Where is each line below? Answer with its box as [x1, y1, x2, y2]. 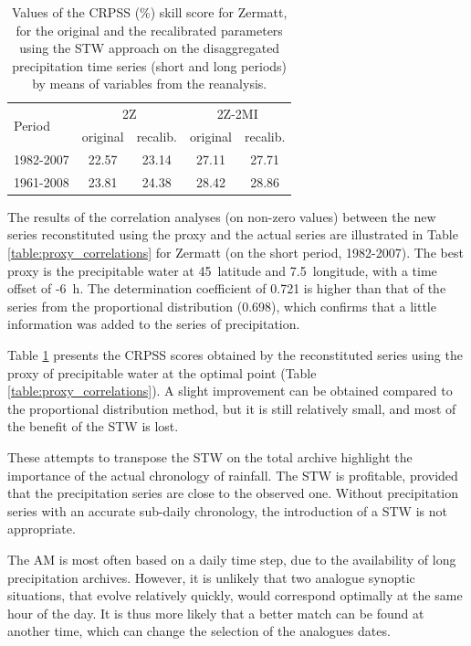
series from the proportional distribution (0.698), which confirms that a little [7, 296, 436, 315]
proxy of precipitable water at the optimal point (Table [7, 363, 317, 382]
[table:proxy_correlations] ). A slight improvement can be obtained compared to [7, 381, 453, 400]
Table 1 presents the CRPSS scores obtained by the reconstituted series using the [7, 345, 463, 364]
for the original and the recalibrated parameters [16, 20, 283, 39]
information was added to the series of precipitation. [7, 314, 300, 334]
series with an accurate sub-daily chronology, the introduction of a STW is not [7, 501, 447, 520]
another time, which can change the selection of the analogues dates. [7, 621, 391, 641]
